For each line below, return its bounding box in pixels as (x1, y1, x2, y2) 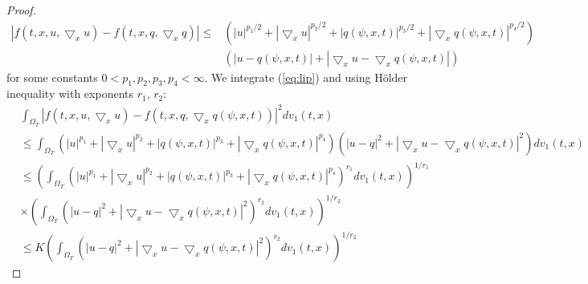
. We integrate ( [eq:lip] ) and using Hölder (204, 68, 408, 85)
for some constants (6, 68, 98, 85)
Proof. (6, 2, 36, 18)
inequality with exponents (6, 85, 133, 102)
